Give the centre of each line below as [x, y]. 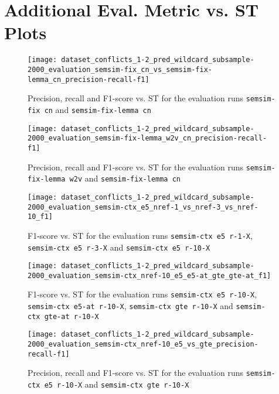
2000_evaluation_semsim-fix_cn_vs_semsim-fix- [120, 69]
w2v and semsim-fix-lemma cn [125, 178]
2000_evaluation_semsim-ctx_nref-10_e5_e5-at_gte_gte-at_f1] [149, 275]
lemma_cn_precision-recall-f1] [89, 79]
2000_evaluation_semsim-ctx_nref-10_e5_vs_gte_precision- [143, 345]
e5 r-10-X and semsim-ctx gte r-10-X [117, 384]
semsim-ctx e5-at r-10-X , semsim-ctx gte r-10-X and [130, 306]
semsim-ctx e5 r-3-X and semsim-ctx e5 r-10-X [119, 247]
